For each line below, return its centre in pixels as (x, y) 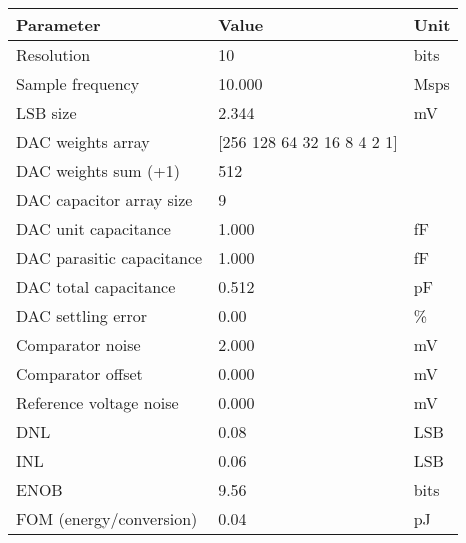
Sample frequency (78, 83)
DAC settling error (82, 315)
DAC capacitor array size (104, 199)
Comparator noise (78, 344)
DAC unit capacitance (93, 228)
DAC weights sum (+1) (98, 170)
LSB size (46, 112)
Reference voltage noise (97, 402)
